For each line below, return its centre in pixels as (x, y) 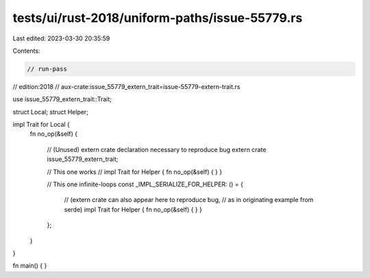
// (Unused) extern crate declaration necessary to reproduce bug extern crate (157, 149)
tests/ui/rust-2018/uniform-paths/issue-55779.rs (158, 18)
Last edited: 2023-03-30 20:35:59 (61, 38)
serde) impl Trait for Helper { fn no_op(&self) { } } (133, 210)
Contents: (26, 51)
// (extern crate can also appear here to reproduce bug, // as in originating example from (189, 200)
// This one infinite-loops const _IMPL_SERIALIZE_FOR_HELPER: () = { (145, 184)
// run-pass (47, 69)
